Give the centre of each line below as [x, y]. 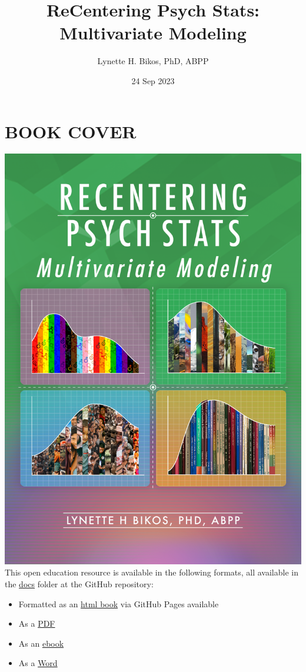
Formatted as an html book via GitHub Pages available [119, 603]
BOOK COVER [71, 131]
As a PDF [37, 623]
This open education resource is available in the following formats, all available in [152, 572]
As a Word [38, 663]
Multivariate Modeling [153, 33]
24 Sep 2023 [153, 80]
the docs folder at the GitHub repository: [79, 584]
